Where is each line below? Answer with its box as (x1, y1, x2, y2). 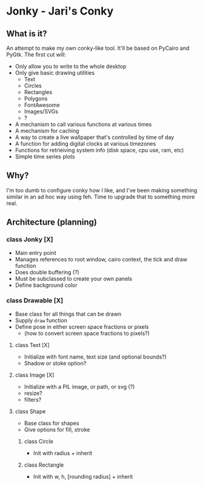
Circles (24, 82, 42, 89)
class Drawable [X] (6, 296, 64, 305)
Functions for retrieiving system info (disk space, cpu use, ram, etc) (15, 147, 184, 154)
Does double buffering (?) (15, 268, 80, 275)
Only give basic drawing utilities (15, 69, 95, 76)
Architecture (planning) (6, 217, 97, 228)
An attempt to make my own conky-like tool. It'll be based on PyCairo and (6, 44, 190, 52)
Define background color (15, 281, 78, 289)
